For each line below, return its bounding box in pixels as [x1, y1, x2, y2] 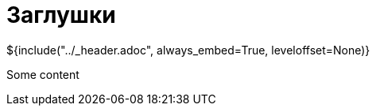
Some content [6, 67, 79, 81]
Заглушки [6, 2, 116, 28]
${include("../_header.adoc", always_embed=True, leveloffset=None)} [6, 43, 370, 57]
